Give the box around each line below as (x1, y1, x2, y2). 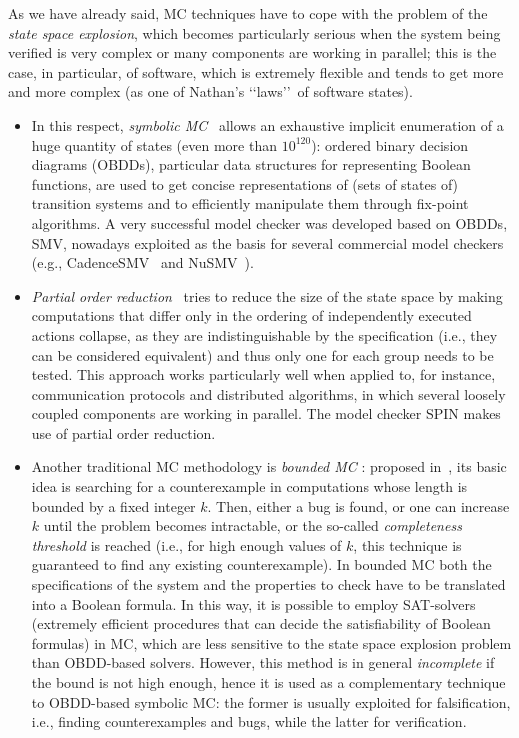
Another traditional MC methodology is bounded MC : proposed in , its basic (31, 456, 507, 477)
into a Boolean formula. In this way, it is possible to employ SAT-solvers (31, 593, 476, 614)
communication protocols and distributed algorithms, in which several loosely (31, 383, 506, 404)
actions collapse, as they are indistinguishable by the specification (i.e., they (31, 324, 498, 345)
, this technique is (353, 534, 462, 555)
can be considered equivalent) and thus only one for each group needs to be (31, 344, 494, 365)
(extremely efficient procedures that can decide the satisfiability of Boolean (31, 613, 491, 634)
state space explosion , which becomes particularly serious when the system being (8, 22, 501, 43)
